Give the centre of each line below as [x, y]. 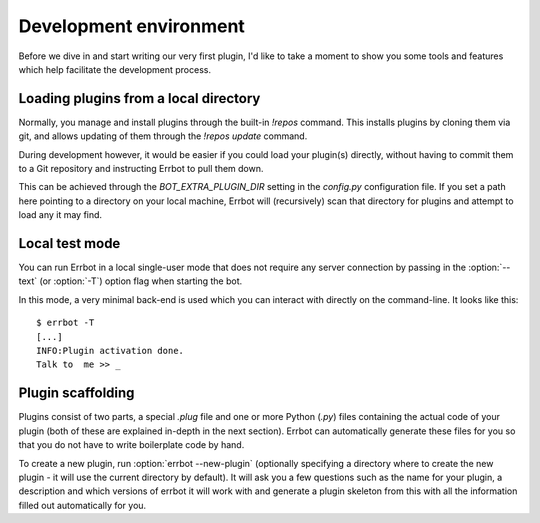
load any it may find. [60, 215]
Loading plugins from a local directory [139, 98]
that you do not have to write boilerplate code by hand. [131, 445]
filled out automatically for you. [82, 505]
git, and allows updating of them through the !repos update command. [163, 136]
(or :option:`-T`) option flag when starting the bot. [141, 281]
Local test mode [69, 243]
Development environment [131, 26]
